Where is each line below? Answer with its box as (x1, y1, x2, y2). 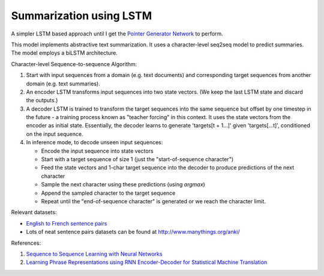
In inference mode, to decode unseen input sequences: (26, 139, 163, 146)
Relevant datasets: (11, 209, 57, 216)
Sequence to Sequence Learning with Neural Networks (26, 250, 163, 257)
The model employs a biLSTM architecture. (11, 49, 118, 57)
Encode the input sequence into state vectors (41, 147, 154, 155)
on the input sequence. (26, 130, 83, 138)
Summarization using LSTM (11, 9, 152, 22)
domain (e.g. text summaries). (26, 80, 100, 87)
